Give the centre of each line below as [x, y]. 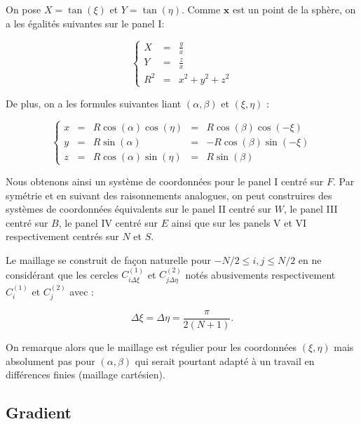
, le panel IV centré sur [108, 222]
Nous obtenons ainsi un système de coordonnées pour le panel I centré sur [165, 181]
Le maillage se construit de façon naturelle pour [108, 259]
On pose [23, 9]
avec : [82, 291]
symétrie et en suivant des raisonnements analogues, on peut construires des [169, 195]
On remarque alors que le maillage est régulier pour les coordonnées [151, 347]
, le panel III [311, 209]
